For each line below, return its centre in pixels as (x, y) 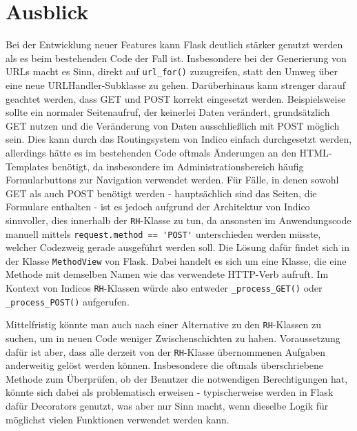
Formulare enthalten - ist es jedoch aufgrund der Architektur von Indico (158, 207)
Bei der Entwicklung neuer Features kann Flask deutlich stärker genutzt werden (174, 44)
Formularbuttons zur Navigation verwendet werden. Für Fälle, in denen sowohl (172, 180)
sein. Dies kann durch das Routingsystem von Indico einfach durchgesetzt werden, (179, 139)
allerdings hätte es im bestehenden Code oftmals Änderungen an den (151, 152)
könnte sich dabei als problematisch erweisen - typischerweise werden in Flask (170, 392)
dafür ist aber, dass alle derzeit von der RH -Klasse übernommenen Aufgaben (166, 351)
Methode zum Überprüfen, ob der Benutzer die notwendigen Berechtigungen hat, (177, 378)
